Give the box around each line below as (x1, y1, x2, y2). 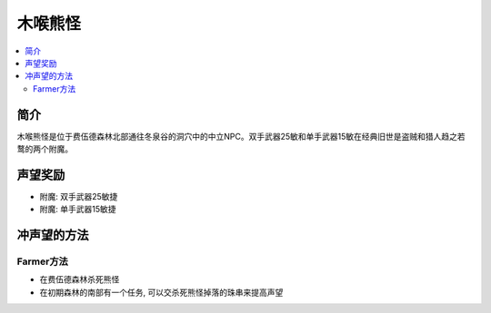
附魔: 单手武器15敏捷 (39, 204, 116, 215)
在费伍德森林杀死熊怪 (39, 274, 120, 285)
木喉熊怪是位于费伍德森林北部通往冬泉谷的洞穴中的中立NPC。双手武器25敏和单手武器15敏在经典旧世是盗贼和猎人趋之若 (16, 131, 466, 142)
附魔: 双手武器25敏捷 (39, 191, 118, 201)
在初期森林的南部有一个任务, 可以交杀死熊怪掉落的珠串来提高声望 (39, 287, 284, 298)
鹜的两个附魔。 (16, 143, 73, 154)
